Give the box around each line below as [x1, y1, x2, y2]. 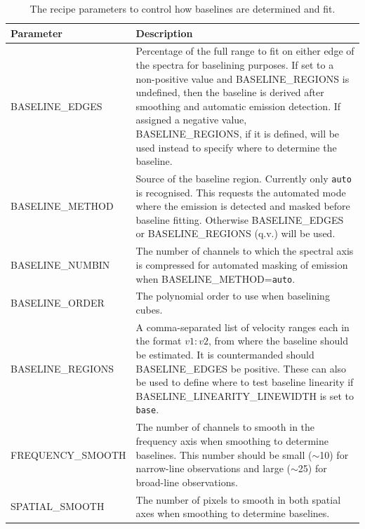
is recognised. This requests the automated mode [135, 185, 346, 199]
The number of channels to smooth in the [135, 420, 315, 434]
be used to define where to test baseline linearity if [135, 375, 354, 389]
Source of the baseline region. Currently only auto [135, 171, 352, 186]
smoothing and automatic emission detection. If [135, 98, 341, 113]
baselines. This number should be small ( [135, 447, 312, 462]
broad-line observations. [135, 474, 238, 489]
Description [135, 25, 193, 40]
